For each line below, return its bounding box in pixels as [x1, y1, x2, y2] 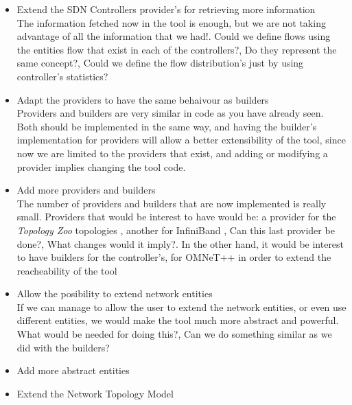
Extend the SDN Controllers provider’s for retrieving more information [16, 2, 316, 16]
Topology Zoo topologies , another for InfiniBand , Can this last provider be [16, 222, 335, 237]
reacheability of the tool [16, 263, 117, 277]
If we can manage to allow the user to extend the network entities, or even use [16, 299, 347, 314]
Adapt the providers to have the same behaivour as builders [16, 92, 269, 106]
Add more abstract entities [16, 363, 130, 378]
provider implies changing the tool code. [16, 159, 186, 174]
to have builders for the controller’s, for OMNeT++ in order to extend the [16, 250, 331, 264]
